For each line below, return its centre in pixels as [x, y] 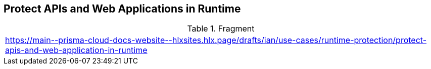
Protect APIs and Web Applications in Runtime [122, 9]
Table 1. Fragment [221, 29]
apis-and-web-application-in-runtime [76, 50]
